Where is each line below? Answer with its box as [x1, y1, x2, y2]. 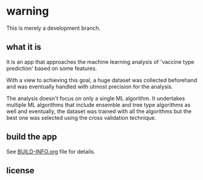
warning [6, 4, 49, 18]
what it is [6, 42, 41, 52]
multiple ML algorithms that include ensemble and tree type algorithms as [6, 101, 191, 108]
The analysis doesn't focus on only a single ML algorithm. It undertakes [6, 94, 185, 102]
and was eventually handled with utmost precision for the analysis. [6, 83, 173, 90]
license [6, 165, 35, 176]
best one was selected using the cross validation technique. [6, 114, 157, 121]
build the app [6, 132, 57, 142]
